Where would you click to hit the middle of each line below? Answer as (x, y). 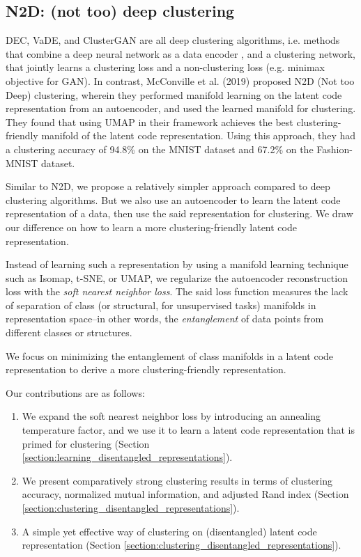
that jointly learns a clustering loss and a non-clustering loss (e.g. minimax (165, 67)
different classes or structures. (69, 332)
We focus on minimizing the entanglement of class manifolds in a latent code (170, 355)
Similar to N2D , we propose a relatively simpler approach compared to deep (168, 186)
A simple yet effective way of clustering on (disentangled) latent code (169, 531)
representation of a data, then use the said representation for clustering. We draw (179, 213)
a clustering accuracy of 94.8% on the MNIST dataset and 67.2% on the (160, 149)
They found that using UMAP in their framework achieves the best (149, 121)
